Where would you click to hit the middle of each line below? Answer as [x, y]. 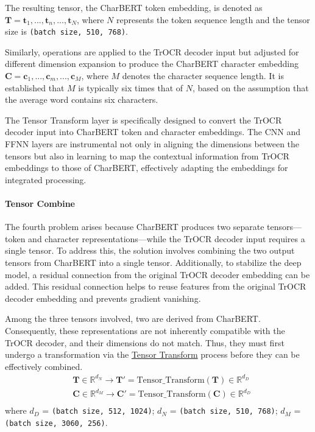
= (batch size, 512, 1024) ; [98, 410]
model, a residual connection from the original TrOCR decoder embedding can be [157, 274]
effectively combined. [44, 366]
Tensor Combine [40, 203]
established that [35, 87]
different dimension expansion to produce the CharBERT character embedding [152, 64]
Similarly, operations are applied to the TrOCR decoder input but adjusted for [152, 51]
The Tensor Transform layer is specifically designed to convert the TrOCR [143, 120]
